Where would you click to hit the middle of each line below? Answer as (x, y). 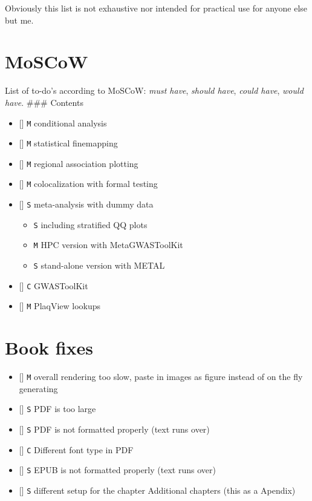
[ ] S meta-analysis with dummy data (86, 204)
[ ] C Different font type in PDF (76, 449)
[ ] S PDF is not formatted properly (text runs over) (114, 429)
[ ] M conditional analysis (63, 123)
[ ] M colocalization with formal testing (88, 184)
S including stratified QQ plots (90, 224)
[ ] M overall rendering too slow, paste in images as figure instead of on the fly (161, 377)
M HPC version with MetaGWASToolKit (108, 245)
